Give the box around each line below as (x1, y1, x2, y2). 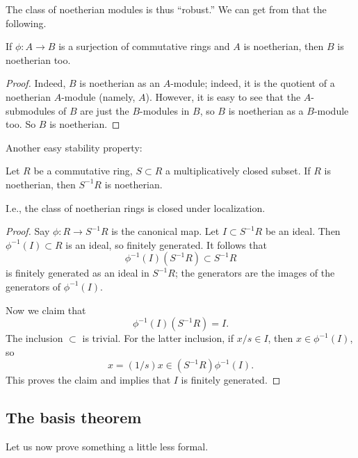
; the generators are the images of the (174, 265, 335, 280)
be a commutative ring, (33, 163, 133, 178)
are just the (80, 103, 129, 117)
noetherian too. (6, 52, 71, 67)
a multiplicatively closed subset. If (165, 163, 311, 178)
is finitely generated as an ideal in (6, 265, 149, 280)
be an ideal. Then (265, 224, 341, 238)
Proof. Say (6, 224, 50, 238)
